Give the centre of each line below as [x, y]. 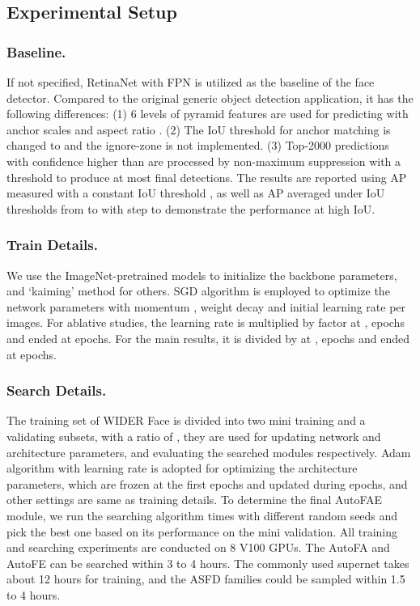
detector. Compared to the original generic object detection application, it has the [210, 97]
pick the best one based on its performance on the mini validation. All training [202, 531]
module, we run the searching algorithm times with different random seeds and [202, 515]
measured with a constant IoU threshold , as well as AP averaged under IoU [196, 193]
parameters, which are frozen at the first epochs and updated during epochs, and [207, 483]
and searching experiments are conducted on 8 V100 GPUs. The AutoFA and [198, 547]
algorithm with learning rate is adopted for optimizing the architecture [182, 468]
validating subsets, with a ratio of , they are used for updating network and [194, 436]
